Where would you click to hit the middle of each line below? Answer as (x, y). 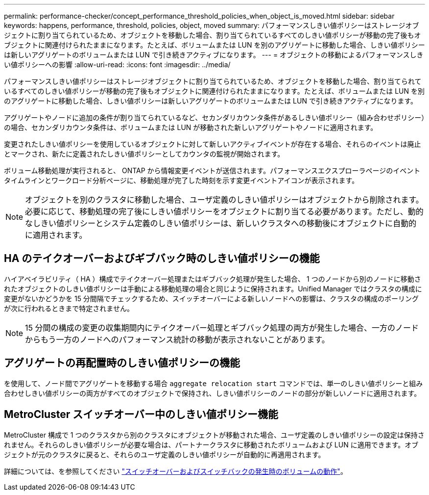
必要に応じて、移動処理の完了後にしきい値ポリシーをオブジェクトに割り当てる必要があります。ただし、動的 (224, 211)
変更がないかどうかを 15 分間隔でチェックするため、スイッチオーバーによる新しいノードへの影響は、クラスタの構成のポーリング (212, 298)
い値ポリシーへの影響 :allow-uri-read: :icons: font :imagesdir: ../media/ (117, 65)
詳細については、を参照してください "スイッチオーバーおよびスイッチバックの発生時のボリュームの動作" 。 (176, 471)
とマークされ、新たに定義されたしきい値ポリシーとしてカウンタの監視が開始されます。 (144, 154)
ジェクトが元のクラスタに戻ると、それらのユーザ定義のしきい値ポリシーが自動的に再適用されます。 (165, 454)
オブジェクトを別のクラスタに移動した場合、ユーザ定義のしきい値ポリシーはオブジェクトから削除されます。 (224, 200)
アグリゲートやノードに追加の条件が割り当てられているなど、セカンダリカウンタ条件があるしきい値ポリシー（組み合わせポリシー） (214, 117)
